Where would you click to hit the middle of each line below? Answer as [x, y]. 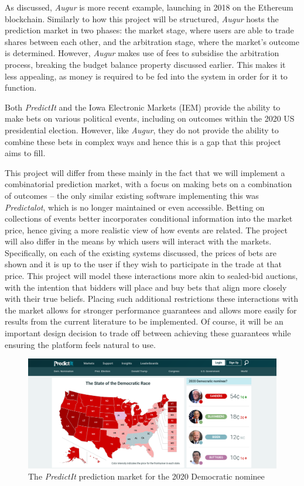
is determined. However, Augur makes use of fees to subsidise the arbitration [142, 53]
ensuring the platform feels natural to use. [80, 344]
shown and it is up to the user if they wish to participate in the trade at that [143, 264]
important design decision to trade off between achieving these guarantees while [148, 333]
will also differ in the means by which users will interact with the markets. [138, 241]
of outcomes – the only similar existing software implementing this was [132, 195]
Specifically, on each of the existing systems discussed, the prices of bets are [141, 252]
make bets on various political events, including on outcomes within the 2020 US [150, 118]
